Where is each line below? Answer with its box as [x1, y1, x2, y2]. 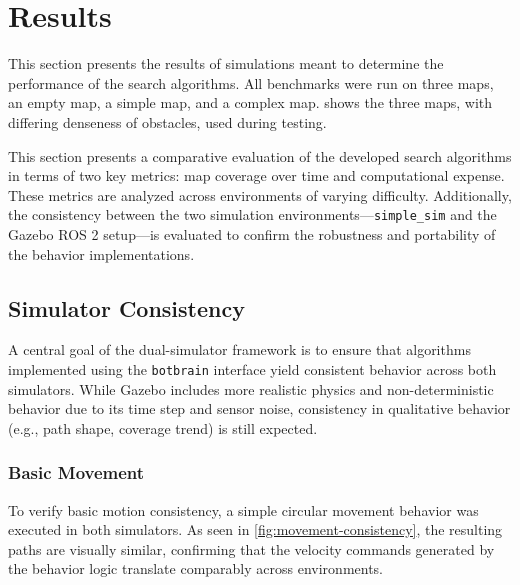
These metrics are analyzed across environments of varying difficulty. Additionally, [8, 184, 512, 205]
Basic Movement [8, 460, 145, 485]
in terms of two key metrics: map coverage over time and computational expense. [8, 165, 505, 186]
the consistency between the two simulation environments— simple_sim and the [8, 204, 497, 225]
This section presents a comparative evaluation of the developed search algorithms [8, 145, 512, 166]
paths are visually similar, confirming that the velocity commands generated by [8, 538, 495, 559]
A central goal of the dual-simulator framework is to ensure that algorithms [8, 339, 471, 360]
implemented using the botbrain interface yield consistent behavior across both [8, 358, 497, 379]
